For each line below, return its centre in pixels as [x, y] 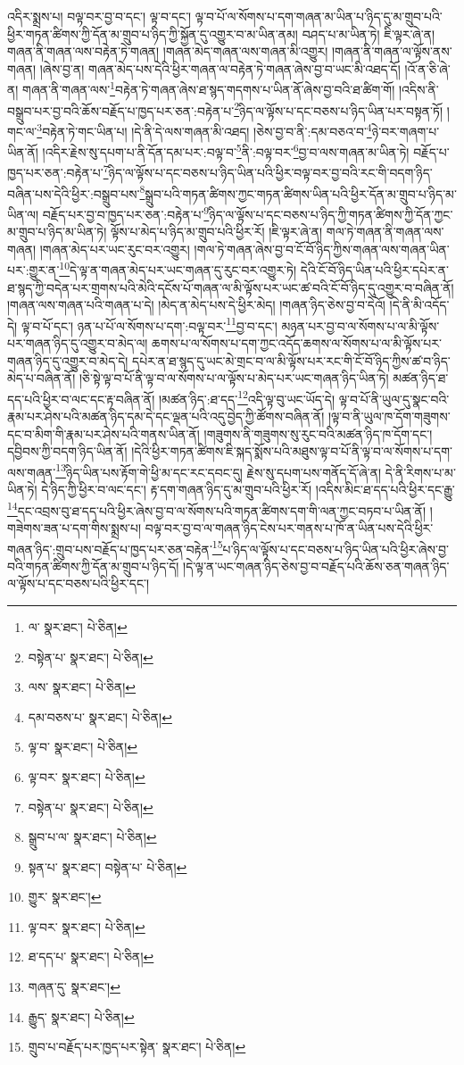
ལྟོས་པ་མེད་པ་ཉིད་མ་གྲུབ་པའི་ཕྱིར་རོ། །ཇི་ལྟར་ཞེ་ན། [216, 232]
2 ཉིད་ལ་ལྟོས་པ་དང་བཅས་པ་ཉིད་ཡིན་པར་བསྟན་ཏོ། [339, 109]
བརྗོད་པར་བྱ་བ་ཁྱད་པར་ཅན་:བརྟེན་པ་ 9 [126, 212]
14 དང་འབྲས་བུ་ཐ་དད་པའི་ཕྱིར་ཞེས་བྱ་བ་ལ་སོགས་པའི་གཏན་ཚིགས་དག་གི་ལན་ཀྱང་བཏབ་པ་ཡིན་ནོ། [217, 509]
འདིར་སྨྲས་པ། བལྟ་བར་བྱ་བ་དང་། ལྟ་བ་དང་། [99, 16]
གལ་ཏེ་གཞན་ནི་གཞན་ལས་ [385, 232]
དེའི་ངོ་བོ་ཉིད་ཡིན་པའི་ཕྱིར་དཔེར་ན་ [374, 269]
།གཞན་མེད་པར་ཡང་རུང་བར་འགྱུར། [115, 249]
